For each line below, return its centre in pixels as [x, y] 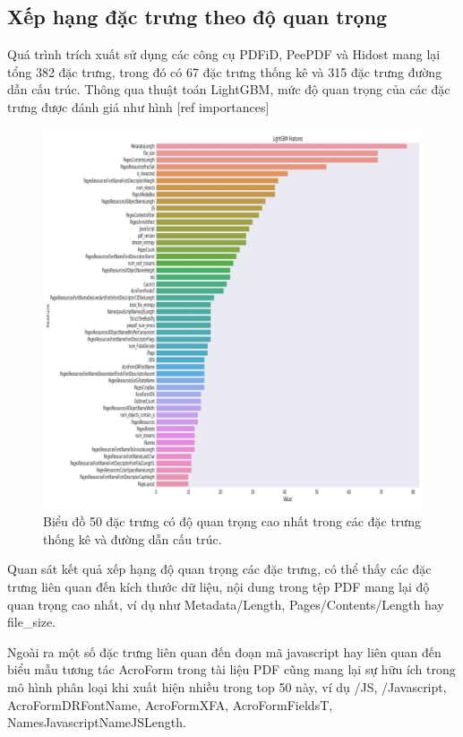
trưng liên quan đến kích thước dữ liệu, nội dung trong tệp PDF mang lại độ [219, 586]
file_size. [32, 622]
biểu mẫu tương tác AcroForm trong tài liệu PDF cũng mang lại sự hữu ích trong [231, 669]
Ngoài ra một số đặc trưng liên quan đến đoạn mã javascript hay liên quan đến [224, 651]
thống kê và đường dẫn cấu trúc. [133, 538]
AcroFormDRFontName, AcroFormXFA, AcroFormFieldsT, [170, 704]
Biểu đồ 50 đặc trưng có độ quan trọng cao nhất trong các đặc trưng [232, 521]
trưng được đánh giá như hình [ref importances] [138, 106]
